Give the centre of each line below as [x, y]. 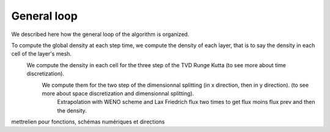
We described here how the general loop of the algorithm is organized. [100, 34]
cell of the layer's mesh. [42, 54]
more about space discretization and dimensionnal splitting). [118, 93]
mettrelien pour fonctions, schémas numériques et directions [88, 122]
